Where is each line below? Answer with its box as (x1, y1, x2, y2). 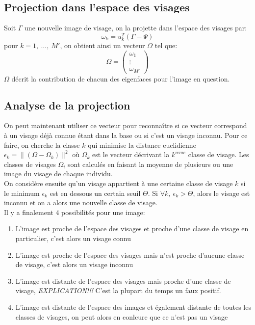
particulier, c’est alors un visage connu (15, 233, 131, 244)
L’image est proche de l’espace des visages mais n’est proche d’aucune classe (15, 249, 245, 260)
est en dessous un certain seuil (50, 188, 141, 198)
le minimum (4, 188, 40, 198)
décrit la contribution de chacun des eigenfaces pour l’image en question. (11, 73, 230, 83)
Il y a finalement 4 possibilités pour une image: (4, 207, 145, 217)
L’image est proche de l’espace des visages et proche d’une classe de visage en (15, 223, 249, 234)
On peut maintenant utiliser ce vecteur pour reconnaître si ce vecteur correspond (4, 120, 247, 131)
